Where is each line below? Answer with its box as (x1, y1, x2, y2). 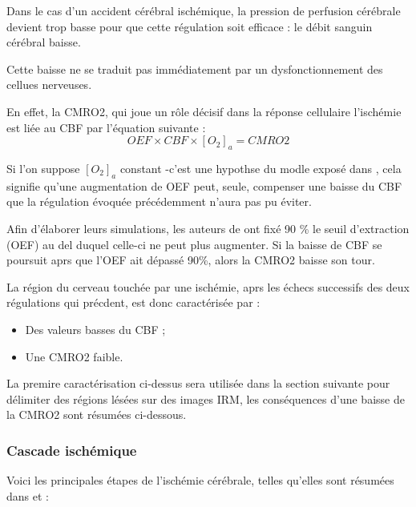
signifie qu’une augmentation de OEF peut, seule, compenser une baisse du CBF (6, 177, 402, 194)
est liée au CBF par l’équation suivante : (6, 119, 206, 135)
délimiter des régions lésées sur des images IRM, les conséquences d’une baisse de (6, 390, 405, 407)
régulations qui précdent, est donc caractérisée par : (6, 294, 261, 311)
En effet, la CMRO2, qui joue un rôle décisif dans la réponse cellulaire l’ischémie (6, 103, 402, 119)
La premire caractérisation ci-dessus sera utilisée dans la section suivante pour (6, 375, 390, 392)
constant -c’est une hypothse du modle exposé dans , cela (119, 159, 402, 176)
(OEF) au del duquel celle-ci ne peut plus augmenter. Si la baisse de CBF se (6, 235, 382, 252)
